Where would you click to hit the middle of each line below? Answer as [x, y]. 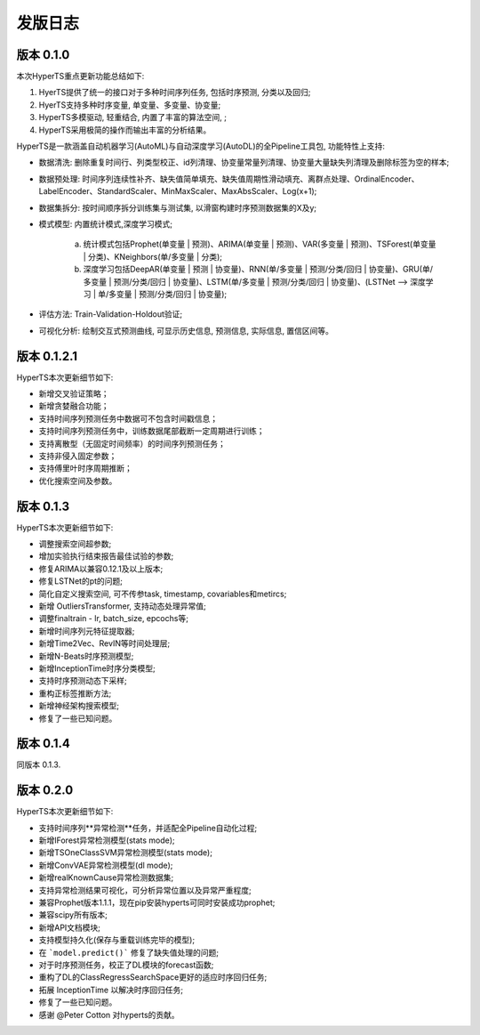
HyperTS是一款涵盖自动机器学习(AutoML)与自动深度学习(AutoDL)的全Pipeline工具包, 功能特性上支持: [201, 146]
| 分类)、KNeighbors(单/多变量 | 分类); [152, 256]
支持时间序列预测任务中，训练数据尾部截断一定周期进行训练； [152, 431]
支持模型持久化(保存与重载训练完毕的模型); [117, 940]
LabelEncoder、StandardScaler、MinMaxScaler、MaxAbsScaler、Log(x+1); [178, 191]
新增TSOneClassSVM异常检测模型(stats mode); [126, 853]
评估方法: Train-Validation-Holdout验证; [111, 314]
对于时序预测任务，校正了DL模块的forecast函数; [126, 965]
